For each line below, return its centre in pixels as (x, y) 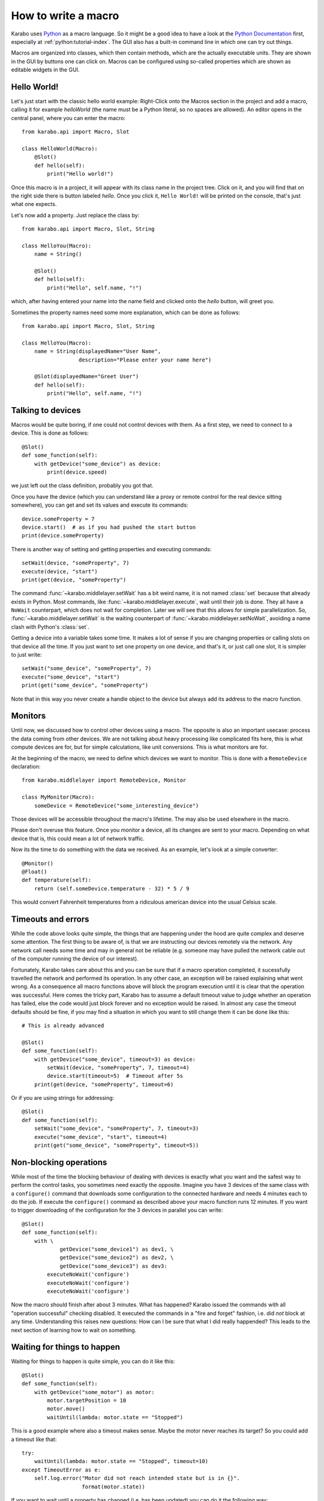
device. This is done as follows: (50, 433)
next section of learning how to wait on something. (74, 1330)
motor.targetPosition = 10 (87, 1401)
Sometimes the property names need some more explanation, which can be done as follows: (126, 312)
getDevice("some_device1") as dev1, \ (117, 1249)
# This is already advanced (63, 1025)
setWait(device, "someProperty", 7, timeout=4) (118, 1068)
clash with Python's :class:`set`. (50, 627)
